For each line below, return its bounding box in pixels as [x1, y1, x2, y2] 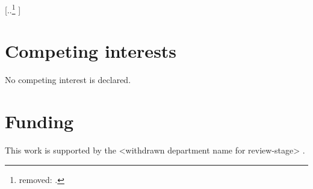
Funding [5, 109, 74, 134]
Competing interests [5, 39, 177, 63]
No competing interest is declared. [5, 73, 131, 86]
